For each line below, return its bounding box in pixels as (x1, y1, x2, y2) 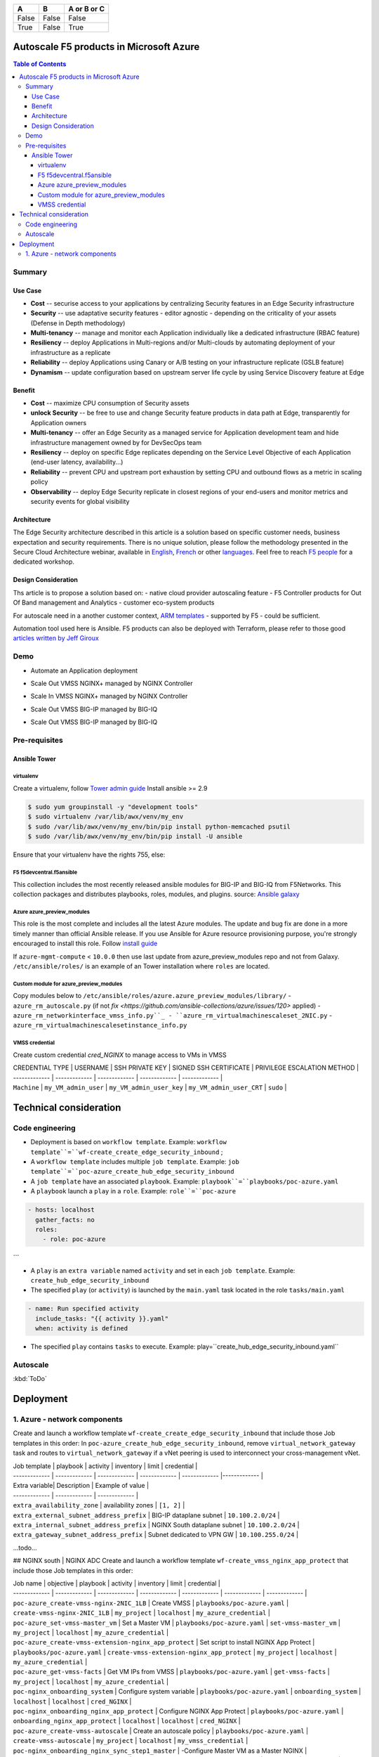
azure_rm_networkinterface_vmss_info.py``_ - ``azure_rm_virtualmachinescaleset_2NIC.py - (13, 1011, 333, 1020)
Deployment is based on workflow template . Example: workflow (30, 1138, 227, 1146)
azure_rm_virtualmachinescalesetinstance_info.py (13, 1021, 187, 1030)
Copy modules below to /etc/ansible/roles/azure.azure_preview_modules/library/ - (13, 992, 291, 1000)
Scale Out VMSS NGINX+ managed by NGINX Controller (30, 679, 193, 687)
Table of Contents (13, 60, 67, 68)
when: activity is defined (35, 1325, 128, 1333)
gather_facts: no (35, 1216, 95, 1224)
